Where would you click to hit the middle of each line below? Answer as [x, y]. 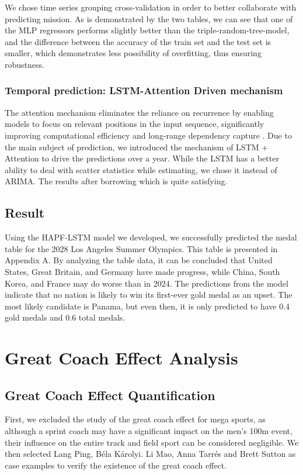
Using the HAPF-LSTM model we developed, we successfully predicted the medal [151, 237]
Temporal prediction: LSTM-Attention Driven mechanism [144, 90]
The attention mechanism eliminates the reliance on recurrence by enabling [139, 112]
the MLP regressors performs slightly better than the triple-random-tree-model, [147, 30]
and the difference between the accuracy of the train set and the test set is [138, 41]
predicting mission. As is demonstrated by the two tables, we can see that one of [149, 18]
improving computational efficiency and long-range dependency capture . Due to [148, 135]
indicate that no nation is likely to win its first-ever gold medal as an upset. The [149, 295]
